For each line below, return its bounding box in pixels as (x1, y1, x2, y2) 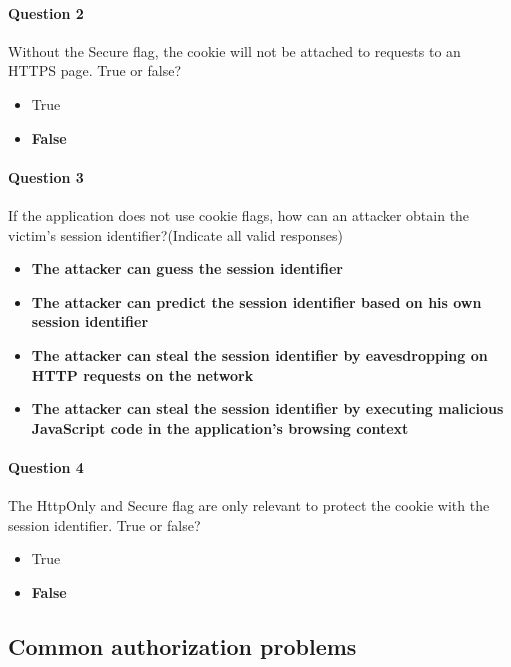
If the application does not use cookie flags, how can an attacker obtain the (8, 204, 470, 225)
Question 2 (8, 2, 84, 23)
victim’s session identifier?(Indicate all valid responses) (8, 224, 344, 245)
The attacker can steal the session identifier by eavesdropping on (31, 344, 488, 365)
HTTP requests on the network (31, 364, 254, 385)
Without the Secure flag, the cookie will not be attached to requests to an (8, 40, 461, 61)
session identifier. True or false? (8, 514, 201, 535)
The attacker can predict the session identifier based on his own (31, 291, 482, 312)
